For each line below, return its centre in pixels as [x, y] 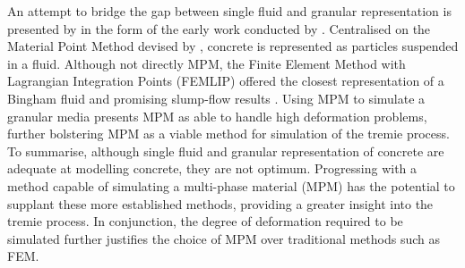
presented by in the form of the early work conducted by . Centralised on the [219, 28]
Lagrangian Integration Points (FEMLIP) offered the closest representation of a [226, 81]
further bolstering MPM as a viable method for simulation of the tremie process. [228, 134]
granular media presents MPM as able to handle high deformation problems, [217, 116]
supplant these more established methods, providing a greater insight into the [220, 203]
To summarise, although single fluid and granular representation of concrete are [226, 151]
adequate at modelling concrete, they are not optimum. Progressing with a [212, 168]
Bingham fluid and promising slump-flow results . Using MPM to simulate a [216, 98]
